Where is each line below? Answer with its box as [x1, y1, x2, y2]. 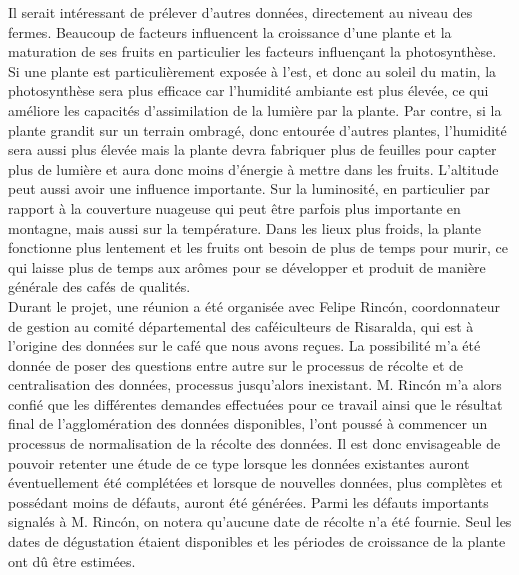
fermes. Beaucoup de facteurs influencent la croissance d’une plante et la [8, 21, 452, 42]
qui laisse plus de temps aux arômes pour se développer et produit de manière [8, 256, 486, 277]
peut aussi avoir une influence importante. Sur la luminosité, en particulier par [8, 178, 490, 199]
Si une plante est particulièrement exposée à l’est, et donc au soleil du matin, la [8, 60, 497, 81]
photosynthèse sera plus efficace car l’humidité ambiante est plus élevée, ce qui [8, 80, 489, 101]
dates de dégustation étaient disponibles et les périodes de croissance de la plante [8, 531, 506, 552]
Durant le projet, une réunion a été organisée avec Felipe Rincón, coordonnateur [8, 295, 501, 316]
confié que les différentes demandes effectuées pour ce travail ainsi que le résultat [8, 393, 503, 414]
